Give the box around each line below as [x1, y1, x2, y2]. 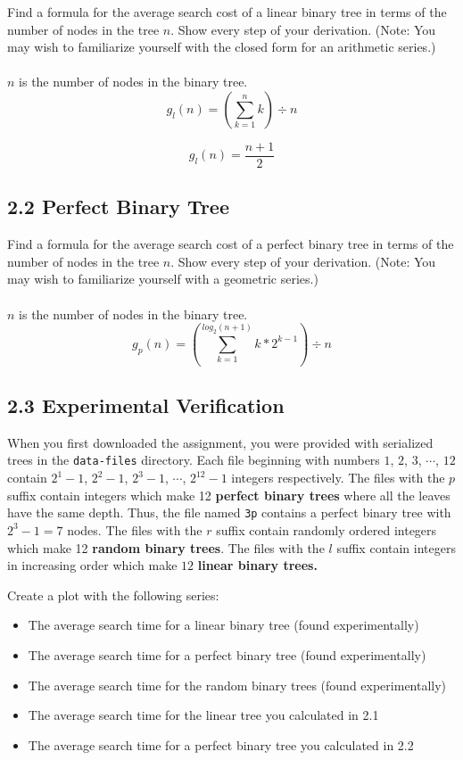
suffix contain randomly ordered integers [216, 520, 437, 539]
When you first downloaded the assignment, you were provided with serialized [7, 433, 434, 451]
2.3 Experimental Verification [7, 392, 285, 419]
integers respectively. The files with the [231, 468, 445, 487]
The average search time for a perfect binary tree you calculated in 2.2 [28, 735, 414, 754]
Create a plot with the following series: [7, 585, 219, 604]
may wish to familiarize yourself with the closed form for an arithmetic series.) [7, 37, 436, 56]
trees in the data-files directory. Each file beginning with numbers [7, 450, 380, 469]
